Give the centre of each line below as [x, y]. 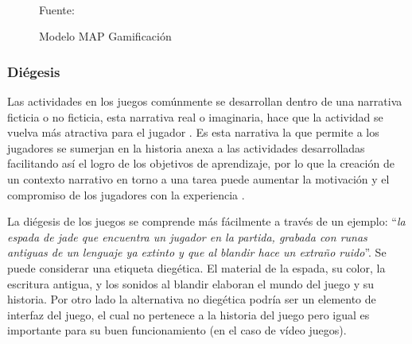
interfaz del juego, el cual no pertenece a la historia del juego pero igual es [189, 314]
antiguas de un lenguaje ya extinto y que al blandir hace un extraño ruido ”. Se [197, 252]
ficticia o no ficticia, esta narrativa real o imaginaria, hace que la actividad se [195, 116]
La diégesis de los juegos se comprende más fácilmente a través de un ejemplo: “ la [206, 221]
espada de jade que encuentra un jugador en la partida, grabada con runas [187, 236]
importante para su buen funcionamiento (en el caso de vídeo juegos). [177, 330]
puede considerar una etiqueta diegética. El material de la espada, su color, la [196, 267]
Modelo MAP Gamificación [105, 36]
